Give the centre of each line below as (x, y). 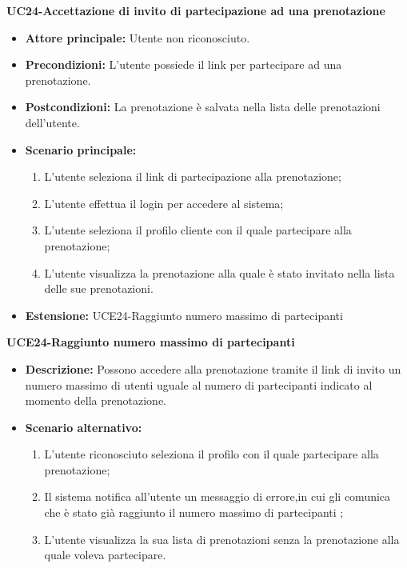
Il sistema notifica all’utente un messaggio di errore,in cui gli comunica (217, 496)
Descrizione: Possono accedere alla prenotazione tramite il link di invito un (213, 368)
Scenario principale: (81, 149)
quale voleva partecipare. (105, 555)
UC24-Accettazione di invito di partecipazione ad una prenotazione (196, 10)
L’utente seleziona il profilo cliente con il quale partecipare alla (198, 230)
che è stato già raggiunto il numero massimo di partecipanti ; (194, 512)
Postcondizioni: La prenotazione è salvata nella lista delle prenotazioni (203, 107)
